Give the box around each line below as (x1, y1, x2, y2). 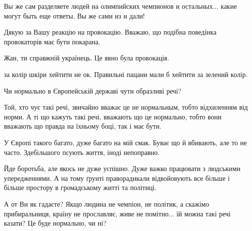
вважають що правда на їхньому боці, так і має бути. (4, 121, 162, 131)
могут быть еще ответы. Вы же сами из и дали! (4, 10, 145, 20)
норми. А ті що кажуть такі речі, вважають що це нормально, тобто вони (4, 111, 222, 121)
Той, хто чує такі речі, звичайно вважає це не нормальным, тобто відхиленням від (4, 102, 248, 112)
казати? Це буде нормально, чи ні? (4, 218, 107, 228)
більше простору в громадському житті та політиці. (4, 182, 157, 192)
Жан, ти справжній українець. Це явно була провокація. (4, 53, 169, 63)
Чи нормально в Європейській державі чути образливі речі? (4, 85, 181, 96)
